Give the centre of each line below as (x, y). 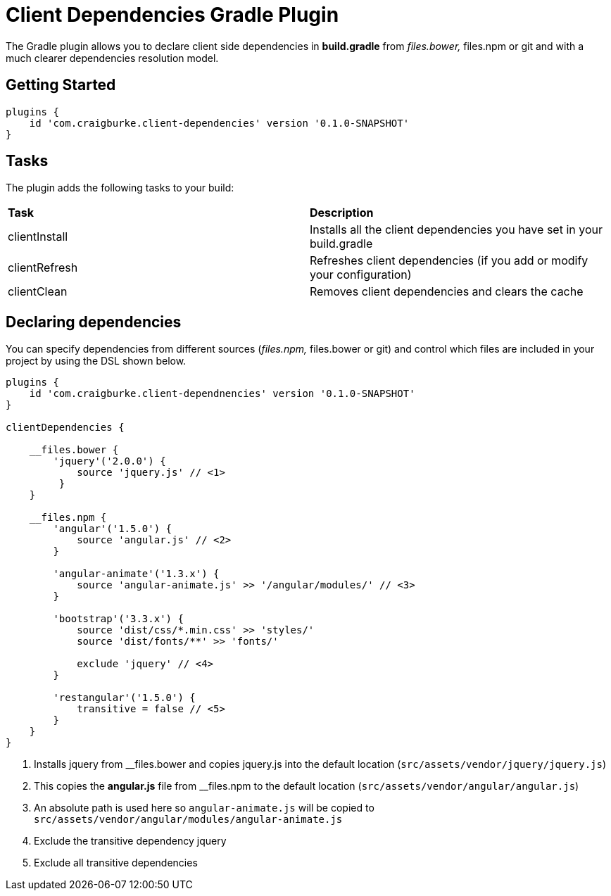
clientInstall (38, 237)
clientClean (38, 292)
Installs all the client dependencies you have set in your (456, 230)
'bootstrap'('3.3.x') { (118, 619)
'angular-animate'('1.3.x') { (136, 574)
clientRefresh (43, 268)
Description (342, 213)
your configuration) (361, 275)
